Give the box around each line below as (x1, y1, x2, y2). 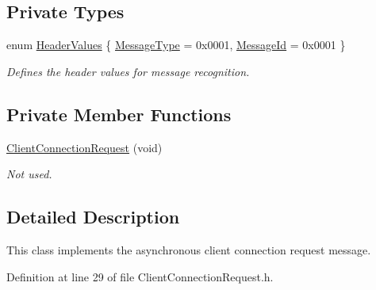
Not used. (6, 166, 52, 182)
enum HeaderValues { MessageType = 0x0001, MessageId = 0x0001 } (6, 36, 346, 53)
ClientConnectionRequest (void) (6, 139, 163, 155)
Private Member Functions (6, 101, 232, 126)
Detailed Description (6, 204, 180, 229)
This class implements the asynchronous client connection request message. (6, 241, 371, 258)
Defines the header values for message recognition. (6, 63, 250, 79)
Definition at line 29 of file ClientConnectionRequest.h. (6, 268, 274, 284)
